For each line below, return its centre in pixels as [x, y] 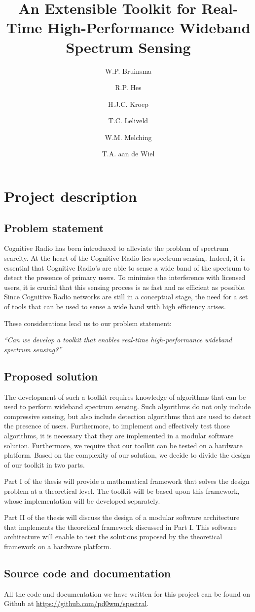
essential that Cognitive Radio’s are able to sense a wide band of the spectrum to [127, 267]
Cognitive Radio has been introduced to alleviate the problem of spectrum [116, 248]
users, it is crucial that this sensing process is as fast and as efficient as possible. [125, 287]
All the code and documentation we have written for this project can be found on [127, 593]
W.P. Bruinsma [128, 71]
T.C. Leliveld [128, 120]
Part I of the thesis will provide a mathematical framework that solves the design [127, 481]
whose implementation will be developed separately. [82, 500]
